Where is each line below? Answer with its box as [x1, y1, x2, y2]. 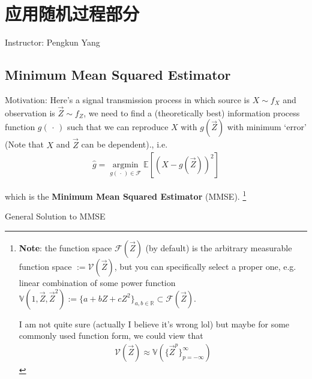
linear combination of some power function [19, 276, 176, 289]
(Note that [5, 138, 44, 151]
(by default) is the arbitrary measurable [145, 242, 292, 254]
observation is [5, 106, 55, 119]
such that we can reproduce [67, 121, 169, 133]
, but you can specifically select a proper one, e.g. [114, 260, 296, 273]
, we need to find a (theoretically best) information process [83, 106, 300, 119]
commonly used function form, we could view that [19, 329, 203, 342]
